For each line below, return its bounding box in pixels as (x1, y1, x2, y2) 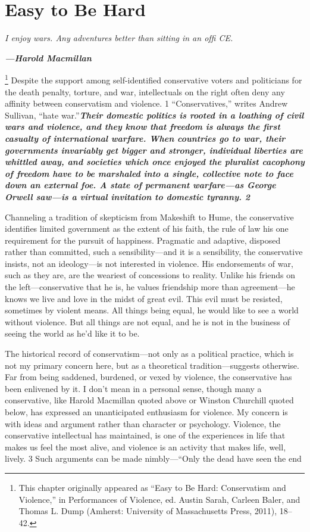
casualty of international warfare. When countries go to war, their (5, 132, 286, 144)
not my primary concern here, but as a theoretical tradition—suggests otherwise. (5, 359, 299, 371)
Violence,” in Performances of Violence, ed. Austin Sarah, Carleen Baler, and (18, 493, 300, 505)
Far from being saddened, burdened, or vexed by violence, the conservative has (5, 371, 292, 383)
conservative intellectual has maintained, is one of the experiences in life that (5, 429, 286, 441)
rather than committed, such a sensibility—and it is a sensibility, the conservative (5, 245, 303, 258)
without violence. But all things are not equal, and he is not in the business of (5, 315, 290, 328)
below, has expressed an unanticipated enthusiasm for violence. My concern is (5, 406, 288, 418)
